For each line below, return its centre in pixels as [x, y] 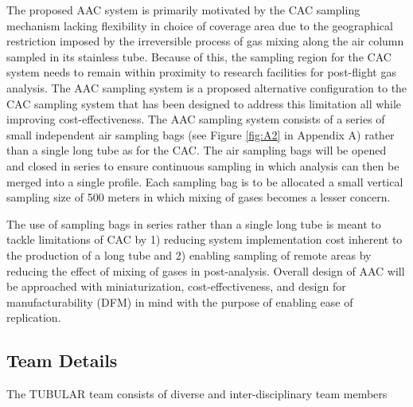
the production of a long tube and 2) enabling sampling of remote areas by [189, 254]
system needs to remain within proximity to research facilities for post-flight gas [201, 72]
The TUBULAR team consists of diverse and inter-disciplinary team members [197, 394]
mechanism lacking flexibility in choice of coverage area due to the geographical [200, 25]
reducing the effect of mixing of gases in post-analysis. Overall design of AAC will [206, 270]
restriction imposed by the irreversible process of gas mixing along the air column [205, 41]
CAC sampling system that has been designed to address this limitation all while [204, 103]
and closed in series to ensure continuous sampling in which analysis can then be [203, 165]
